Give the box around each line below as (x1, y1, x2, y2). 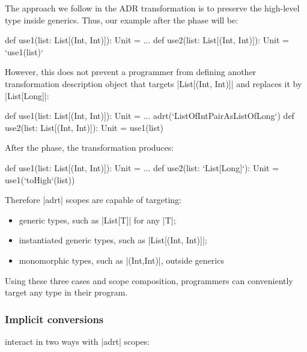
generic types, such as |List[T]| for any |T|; (19, 213, 176, 226)
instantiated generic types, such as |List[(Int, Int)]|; (19, 234, 207, 246)
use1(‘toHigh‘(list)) (5, 173, 75, 186)
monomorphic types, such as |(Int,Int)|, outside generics (19, 253, 224, 266)
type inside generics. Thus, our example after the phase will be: (5, 13, 239, 26)
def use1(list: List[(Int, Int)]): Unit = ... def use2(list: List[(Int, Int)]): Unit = (5, 34, 290, 46)
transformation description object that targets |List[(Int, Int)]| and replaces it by (5, 77, 302, 90)
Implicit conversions (5, 311, 104, 326)
